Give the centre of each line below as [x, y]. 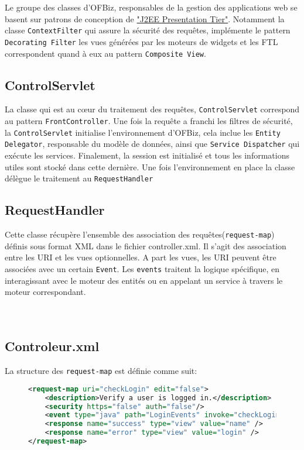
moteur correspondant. [45, 292]
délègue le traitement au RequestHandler [79, 178]
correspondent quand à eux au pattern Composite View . [105, 53]
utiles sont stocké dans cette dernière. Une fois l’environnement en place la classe [150, 166]
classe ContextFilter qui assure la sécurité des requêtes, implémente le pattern [148, 30]
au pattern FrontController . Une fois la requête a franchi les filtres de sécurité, [149, 121]
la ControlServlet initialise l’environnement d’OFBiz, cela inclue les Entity [143, 132]
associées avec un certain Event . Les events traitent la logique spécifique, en [142, 268]
